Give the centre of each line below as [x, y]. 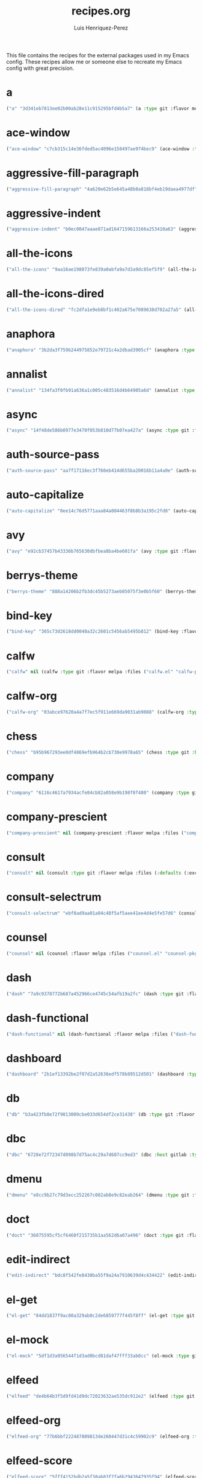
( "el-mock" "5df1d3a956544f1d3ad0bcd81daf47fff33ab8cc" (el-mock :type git [103, 1356]
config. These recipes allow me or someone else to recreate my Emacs [94, 61]
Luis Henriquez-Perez [101, 28]
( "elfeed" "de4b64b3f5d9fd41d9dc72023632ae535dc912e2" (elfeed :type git [101, 1396]
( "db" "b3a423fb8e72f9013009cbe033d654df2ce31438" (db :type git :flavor [101, 1115]
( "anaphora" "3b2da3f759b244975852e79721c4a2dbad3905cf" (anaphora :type [101, 350]
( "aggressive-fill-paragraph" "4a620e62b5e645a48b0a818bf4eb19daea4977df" [102, 189]
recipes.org [101, 11]
